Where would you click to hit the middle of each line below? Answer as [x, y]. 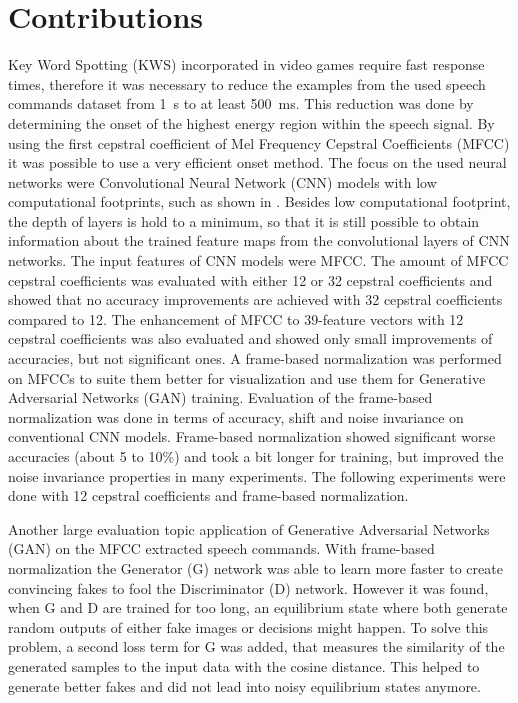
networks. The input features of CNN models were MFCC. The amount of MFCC [258, 260]
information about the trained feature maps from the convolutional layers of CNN [259, 240]
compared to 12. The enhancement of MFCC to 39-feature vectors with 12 [236, 318]
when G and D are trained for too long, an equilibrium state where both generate [258, 607]
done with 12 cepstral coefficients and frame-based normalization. [208, 495]
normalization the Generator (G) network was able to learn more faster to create [255, 567]
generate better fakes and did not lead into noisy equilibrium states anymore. [244, 685]
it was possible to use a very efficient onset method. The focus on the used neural [257, 162]
